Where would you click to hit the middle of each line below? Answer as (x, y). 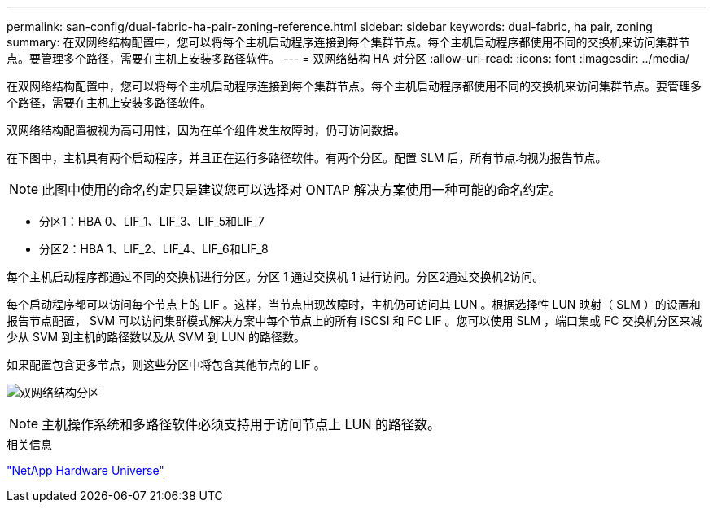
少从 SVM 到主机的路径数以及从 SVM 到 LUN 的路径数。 (156, 337)
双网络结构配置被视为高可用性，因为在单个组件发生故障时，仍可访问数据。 (206, 130)
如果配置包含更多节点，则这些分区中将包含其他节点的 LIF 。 (166, 364)
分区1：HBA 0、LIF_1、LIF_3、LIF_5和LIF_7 (152, 221)
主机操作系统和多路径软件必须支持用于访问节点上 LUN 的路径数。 (241, 424)
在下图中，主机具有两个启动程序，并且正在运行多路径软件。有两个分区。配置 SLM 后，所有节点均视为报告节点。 (307, 158)
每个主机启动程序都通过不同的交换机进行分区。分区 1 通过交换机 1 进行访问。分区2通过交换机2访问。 (276, 276)
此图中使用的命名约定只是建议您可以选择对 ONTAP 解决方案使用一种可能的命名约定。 (302, 190)
